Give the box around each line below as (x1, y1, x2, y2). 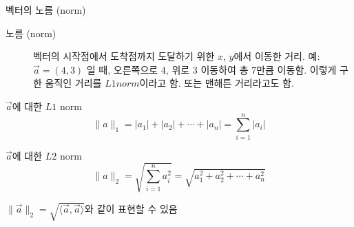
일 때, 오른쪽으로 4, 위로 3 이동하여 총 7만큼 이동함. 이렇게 (86, 62, 337, 76)
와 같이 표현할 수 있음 (85, 201, 178, 215)
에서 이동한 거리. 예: (233, 49, 320, 63)
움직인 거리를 (45, 76, 102, 90)
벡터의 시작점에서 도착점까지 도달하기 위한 (33, 49, 215, 63)
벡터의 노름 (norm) (6, 3, 86, 17)
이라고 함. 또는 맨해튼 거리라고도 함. (139, 76, 294, 90)
